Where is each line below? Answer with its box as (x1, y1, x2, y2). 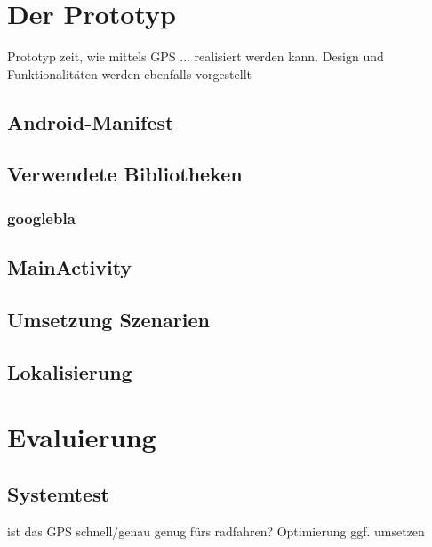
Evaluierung (7, 419, 156, 455)
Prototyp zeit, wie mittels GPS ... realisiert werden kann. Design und (7, 47, 384, 66)
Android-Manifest (7, 108, 174, 135)
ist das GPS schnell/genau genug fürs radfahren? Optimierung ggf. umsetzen (7, 521, 425, 540)
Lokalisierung (7, 358, 132, 385)
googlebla (7, 206, 76, 229)
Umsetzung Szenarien (7, 305, 210, 333)
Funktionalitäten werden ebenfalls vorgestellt (7, 64, 252, 83)
